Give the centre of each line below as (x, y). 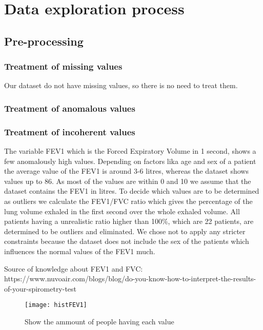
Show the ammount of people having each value (99, 321)
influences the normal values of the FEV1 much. (80, 251)
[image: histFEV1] (56, 305)
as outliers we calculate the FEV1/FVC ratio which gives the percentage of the (128, 201)
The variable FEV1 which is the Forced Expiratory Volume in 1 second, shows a (130, 151)
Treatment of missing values (63, 66)
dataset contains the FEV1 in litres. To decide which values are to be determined (132, 191)
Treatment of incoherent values (70, 131)
